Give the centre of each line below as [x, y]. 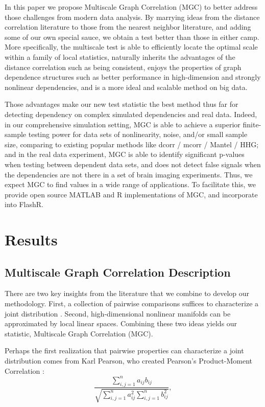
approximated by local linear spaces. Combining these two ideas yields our [121, 323]
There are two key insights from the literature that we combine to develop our [127, 293]
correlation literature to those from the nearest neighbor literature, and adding [128, 27]
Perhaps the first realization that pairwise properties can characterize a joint [124, 351]
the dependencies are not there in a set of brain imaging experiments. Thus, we [129, 174]
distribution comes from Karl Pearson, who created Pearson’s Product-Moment [129, 361]
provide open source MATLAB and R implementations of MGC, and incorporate [131, 194]
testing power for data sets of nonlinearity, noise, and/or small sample [138, 134]
